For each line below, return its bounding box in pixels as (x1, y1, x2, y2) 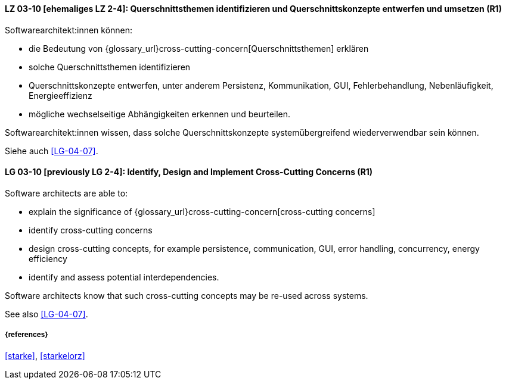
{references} (5, 330, 48, 339)
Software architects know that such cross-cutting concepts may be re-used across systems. (5, 290, 368, 301)
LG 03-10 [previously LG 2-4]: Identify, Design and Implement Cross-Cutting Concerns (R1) (5, 167, 373, 177)
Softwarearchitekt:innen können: (5, 24, 133, 35)
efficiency (29, 253, 67, 264)
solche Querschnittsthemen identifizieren (29, 61, 191, 72)
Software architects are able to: (5, 188, 128, 198)
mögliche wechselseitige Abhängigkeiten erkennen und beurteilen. (29, 108, 291, 119)
